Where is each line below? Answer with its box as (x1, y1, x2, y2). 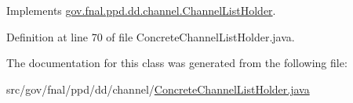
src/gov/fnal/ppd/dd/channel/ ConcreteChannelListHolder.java (6, 80, 310, 97)
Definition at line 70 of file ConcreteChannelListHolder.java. (6, 28, 295, 44)
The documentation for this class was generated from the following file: (6, 55, 348, 71)
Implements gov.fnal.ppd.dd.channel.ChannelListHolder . (6, 2, 276, 18)
